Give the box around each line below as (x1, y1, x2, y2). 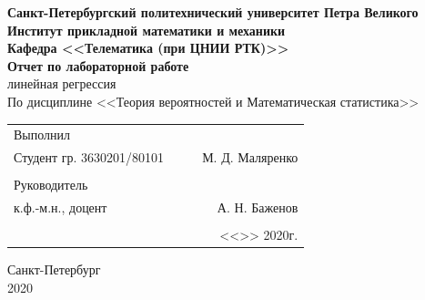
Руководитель (14, 175, 88, 194)
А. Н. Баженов (217, 198, 299, 217)
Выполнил (14, 125, 71, 144)
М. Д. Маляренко (202, 148, 299, 167)
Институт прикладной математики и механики (7, 20, 286, 39)
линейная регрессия (7, 74, 116, 93)
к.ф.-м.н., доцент (14, 198, 107, 217)
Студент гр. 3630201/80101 (14, 148, 165, 167)
